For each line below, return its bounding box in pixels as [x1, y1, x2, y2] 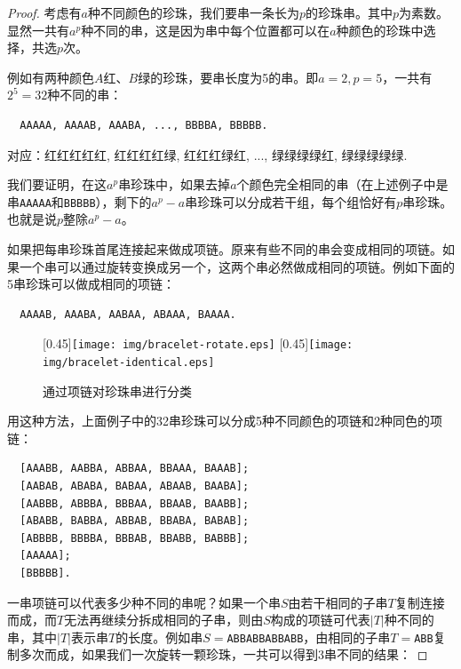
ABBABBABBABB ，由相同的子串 [227, 627, 391, 646]
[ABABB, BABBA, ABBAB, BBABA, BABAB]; [20, 514, 250, 528]
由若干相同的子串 [288, 593, 388, 611]
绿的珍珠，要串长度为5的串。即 [138, 68, 319, 86]
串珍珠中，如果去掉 [118, 175, 231, 194]
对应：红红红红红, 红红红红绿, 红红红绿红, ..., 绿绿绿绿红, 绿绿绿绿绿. [7, 145, 408, 163]
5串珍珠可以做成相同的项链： [7, 275, 175, 293]
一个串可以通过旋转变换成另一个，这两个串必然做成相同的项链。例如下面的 [19, 257, 455, 275]
